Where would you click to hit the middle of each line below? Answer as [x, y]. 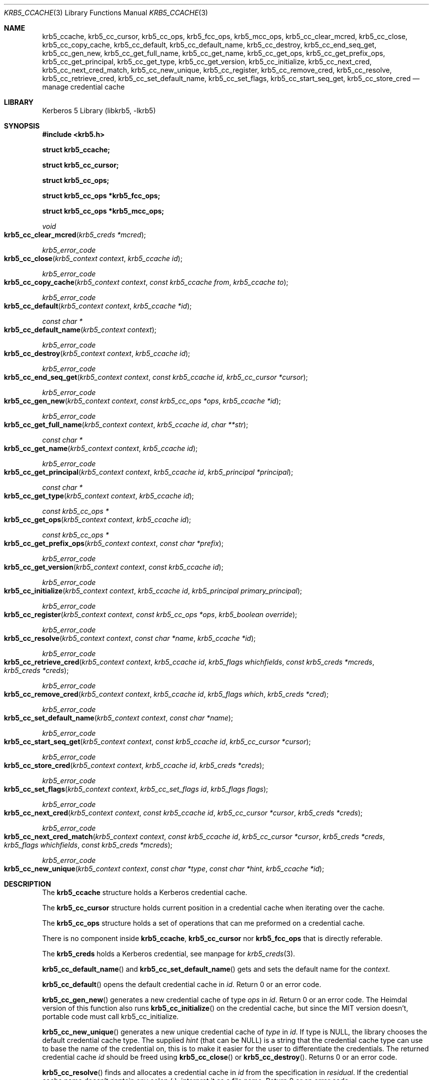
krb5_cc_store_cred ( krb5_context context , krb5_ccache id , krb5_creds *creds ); [134, 765]
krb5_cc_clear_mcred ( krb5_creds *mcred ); [75, 235]
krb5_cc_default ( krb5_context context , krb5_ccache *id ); [98, 306]
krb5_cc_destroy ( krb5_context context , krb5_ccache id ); [97, 353]
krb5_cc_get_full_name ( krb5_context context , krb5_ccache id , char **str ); [126, 425]
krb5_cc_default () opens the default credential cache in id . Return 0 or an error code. [182, 984]
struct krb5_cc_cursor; [81, 165]
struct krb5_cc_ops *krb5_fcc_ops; [101, 196]
